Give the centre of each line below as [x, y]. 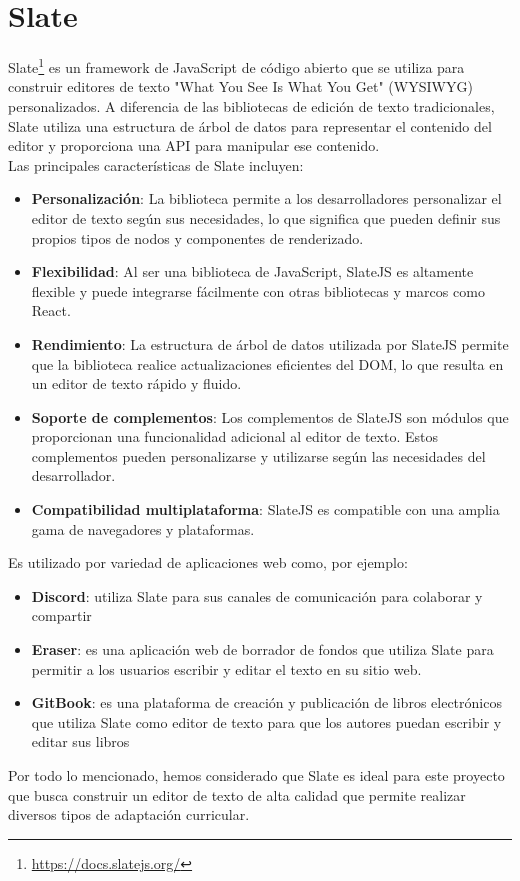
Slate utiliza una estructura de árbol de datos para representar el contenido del [250, 125]
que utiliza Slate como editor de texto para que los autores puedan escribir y [266, 721]
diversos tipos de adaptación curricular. [129, 814]
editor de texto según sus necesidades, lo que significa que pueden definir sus [266, 217]
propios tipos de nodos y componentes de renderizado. [197, 237]
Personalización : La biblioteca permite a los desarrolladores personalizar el [266, 198]
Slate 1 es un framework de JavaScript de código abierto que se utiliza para [236, 65]
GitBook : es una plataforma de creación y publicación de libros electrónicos [266, 702]
